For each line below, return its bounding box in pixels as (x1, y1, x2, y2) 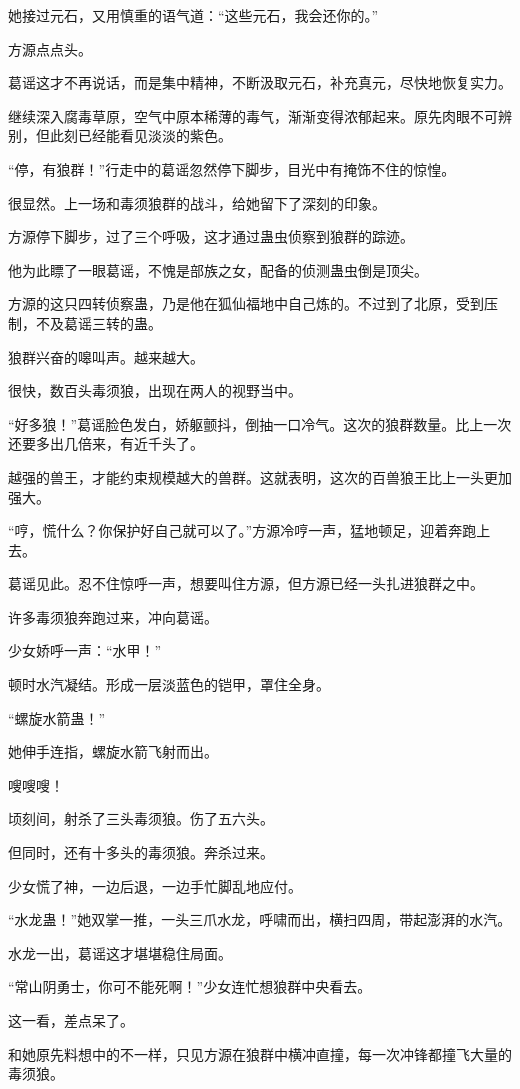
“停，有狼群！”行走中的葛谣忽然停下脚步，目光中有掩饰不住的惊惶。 (8, 158, 456, 179)
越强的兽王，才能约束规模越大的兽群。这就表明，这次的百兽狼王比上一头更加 (8, 466, 512, 487)
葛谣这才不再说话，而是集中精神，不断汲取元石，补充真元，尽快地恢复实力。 (8, 72, 512, 93)
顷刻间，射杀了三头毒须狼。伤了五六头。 (8, 808, 274, 829)
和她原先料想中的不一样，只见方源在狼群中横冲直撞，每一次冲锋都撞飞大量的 (8, 1043, 512, 1064)
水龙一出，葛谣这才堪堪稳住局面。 (8, 942, 232, 963)
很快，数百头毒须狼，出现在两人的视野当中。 (8, 380, 302, 401)
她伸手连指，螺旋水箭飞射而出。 (8, 741, 218, 762)
